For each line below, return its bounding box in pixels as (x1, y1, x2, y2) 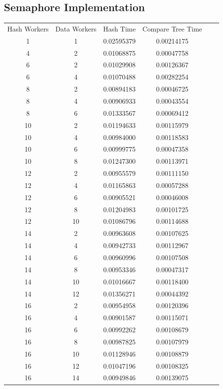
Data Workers (55, 23, 97, 33)
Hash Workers (7, 23, 49, 33)
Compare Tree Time (142, 23, 202, 33)
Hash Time (103, 23, 136, 33)
